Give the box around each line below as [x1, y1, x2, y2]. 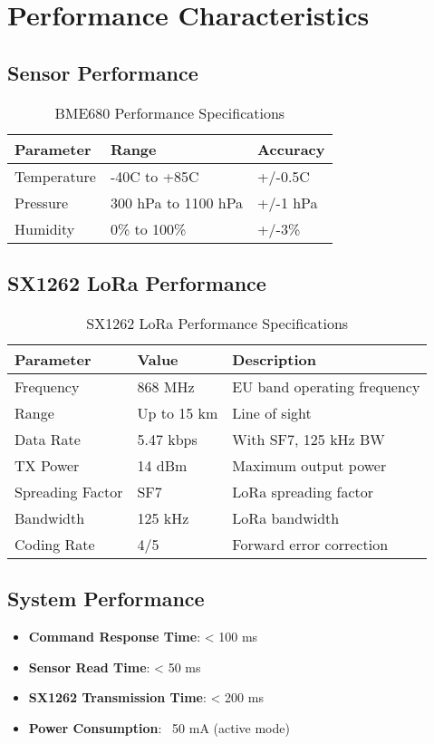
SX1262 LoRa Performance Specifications [86, 312, 349, 333]
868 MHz [137, 375, 195, 397]
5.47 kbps [137, 428, 198, 449]
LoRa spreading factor [232, 480, 374, 502]
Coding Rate [14, 533, 95, 555]
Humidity [14, 217, 75, 239]
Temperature [14, 165, 96, 187]
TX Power [14, 454, 80, 476]
